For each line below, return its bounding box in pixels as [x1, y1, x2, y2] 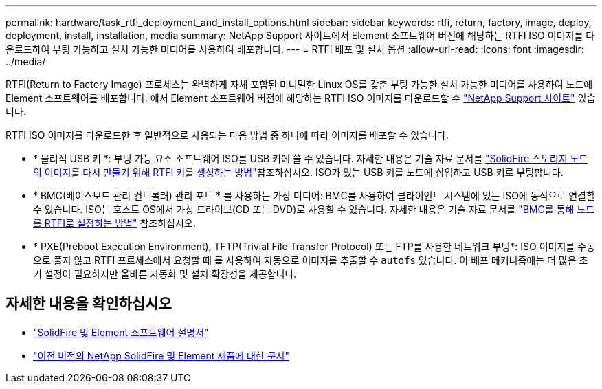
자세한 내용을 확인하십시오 [5, 295, 172, 313]
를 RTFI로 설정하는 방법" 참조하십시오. [33, 217, 196, 229]
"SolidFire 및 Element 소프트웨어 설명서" [33, 326, 209, 338]
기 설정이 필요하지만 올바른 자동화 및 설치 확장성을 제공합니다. [33, 268, 297, 280]
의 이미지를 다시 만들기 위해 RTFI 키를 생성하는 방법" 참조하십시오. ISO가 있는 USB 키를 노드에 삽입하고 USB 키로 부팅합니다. [33, 166, 564, 178]
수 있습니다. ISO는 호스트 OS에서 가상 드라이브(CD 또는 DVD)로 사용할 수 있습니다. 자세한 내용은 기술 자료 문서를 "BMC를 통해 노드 [33, 203, 594, 215]
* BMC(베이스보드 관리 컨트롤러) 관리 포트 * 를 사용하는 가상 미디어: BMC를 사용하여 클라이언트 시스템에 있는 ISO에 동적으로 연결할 [33, 190, 595, 201]
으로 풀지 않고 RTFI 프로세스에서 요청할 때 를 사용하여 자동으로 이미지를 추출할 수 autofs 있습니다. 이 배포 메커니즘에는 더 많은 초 [33, 254, 588, 266]
